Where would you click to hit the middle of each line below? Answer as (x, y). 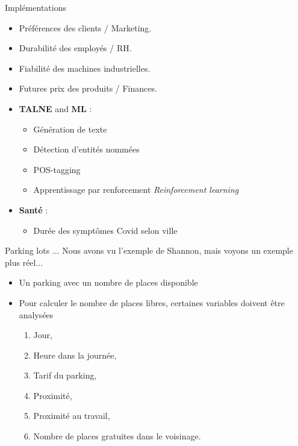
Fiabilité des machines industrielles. (85, 68)
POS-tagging (57, 169)
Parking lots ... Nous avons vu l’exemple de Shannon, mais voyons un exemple (149, 250)
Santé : (33, 209)
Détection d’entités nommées (86, 149)
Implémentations (36, 7)
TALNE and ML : (55, 108)
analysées (36, 314)
